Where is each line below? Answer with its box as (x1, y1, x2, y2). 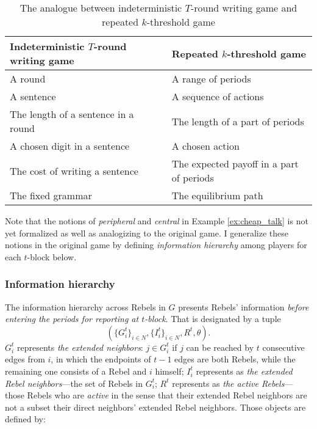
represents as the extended (196, 364, 293, 377)
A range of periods (171, 71, 251, 86)
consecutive (262, 340, 305, 353)
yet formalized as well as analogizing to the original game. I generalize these (5, 226, 289, 239)
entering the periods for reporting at (5, 312, 139, 325)
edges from (5, 353, 45, 365)
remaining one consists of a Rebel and (5, 364, 147, 377)
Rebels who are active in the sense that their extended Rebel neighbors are (27, 389, 307, 402)
